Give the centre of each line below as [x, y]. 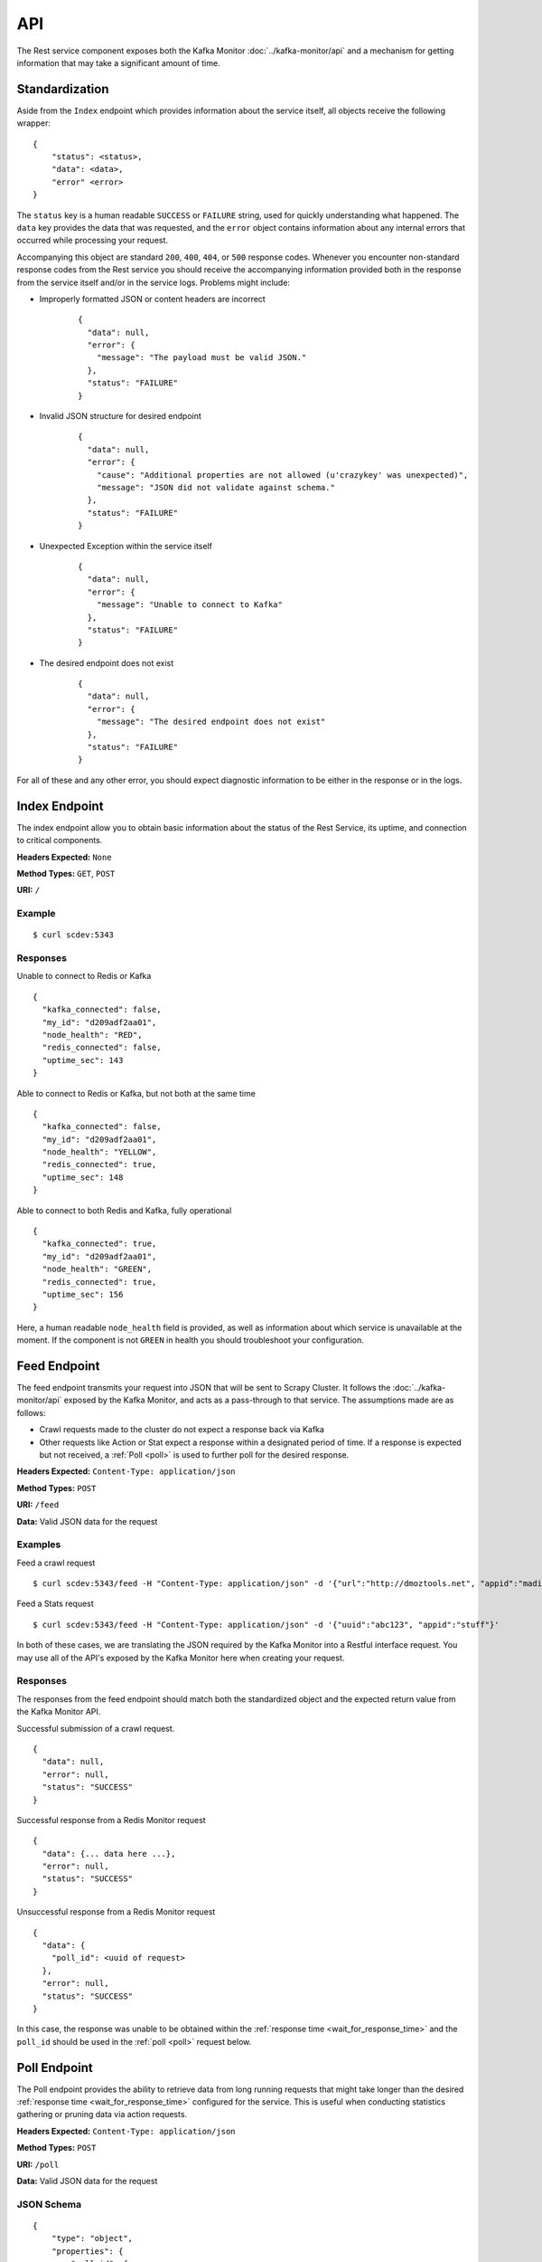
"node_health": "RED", [92, 1035]
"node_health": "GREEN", [97, 1269]
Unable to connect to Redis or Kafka [84, 976]
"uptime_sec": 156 [83, 1294]
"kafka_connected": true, [99, 1244]
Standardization [63, 89]
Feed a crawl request [56, 1563]
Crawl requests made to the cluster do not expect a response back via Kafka [182, 1430]
